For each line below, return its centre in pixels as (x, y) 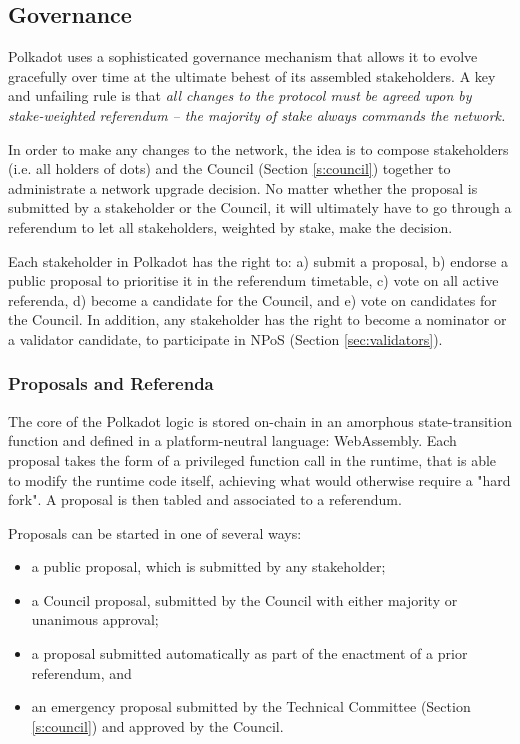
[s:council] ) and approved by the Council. (157, 725)
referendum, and (81, 672)
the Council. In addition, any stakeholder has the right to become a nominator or (257, 319)
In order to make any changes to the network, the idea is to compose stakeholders (258, 148)
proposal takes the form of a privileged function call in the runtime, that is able (252, 459)
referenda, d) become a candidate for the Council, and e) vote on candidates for (252, 299)
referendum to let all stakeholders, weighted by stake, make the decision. (230, 226)
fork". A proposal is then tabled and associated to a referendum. (205, 499)
